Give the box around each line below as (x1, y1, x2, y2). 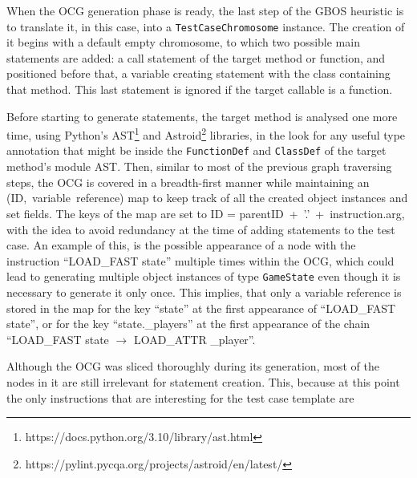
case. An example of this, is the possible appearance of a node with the (6, 237, 356, 253)
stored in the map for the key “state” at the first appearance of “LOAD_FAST (6, 299, 396, 316)
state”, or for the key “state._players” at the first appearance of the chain (6, 315, 370, 332)
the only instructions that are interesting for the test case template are (6, 389, 354, 406)
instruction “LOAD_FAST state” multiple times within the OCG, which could (6, 252, 395, 269)
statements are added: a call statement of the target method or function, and (6, 49, 386, 66)
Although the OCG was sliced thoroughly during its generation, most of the (6, 358, 379, 375)
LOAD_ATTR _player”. (133, 330, 256, 347)
